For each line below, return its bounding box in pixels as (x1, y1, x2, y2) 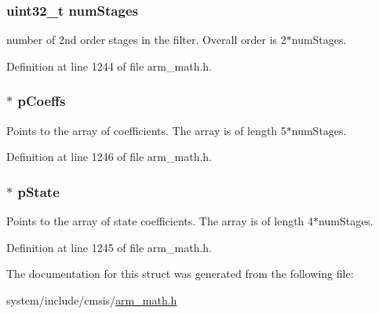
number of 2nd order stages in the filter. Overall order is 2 (6, 31, 286, 48)
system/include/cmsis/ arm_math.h (6, 291, 177, 308)
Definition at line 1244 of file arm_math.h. (6, 57, 212, 74)
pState (17, 181, 60, 201)
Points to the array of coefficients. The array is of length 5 (6, 122, 286, 138)
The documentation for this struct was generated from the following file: (6, 265, 354, 282)
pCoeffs (17, 91, 66, 111)
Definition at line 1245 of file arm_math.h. (6, 239, 212, 255)
